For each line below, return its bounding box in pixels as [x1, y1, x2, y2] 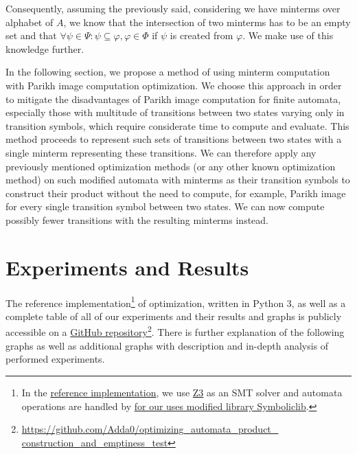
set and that [5, 28, 57, 43]
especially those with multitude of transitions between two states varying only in [5, 105, 345, 120]
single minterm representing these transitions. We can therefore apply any [5, 145, 316, 159]
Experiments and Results [5, 253, 249, 281]
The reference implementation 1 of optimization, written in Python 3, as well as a [5, 293, 346, 310]
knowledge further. [5, 41, 84, 56]
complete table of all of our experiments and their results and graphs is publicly [5, 308, 342, 323]
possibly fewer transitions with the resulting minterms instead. [5, 212, 268, 227]
